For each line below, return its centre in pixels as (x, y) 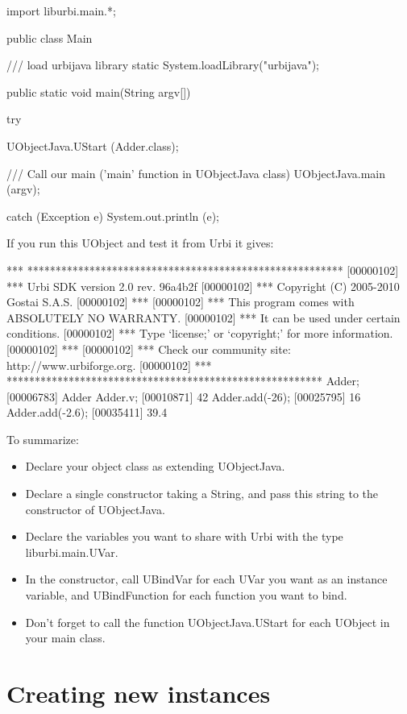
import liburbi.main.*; (61, 10)
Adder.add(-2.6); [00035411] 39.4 (87, 412)
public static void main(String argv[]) (99, 91)
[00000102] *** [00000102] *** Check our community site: (149, 349)
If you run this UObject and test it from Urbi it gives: (140, 243)
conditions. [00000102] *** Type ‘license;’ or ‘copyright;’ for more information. (200, 333)
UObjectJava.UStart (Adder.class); (93, 145)
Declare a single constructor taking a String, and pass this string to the (201, 494)
